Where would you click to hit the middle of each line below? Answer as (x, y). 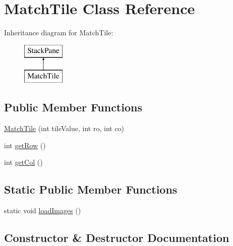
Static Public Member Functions (91, 189)
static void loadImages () (43, 210)
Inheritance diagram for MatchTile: (59, 33)
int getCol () (23, 162)
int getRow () (25, 145)
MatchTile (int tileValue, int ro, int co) (64, 128)
